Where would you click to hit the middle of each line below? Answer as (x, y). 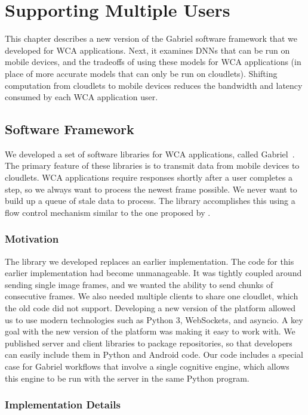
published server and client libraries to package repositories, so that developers (149, 343)
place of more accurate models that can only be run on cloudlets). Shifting (141, 73)
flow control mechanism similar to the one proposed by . (108, 212)
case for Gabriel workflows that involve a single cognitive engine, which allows (147, 366)
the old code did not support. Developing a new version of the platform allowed (150, 308)
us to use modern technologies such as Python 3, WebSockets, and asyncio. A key (154, 319)
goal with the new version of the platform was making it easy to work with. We (150, 331)
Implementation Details (63, 405)
